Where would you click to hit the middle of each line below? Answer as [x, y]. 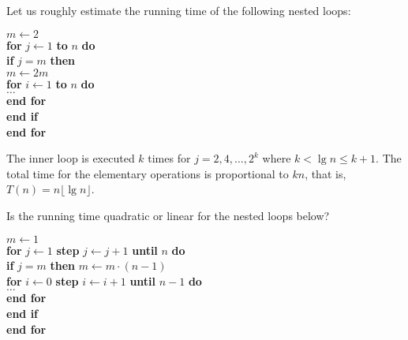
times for [169, 158]
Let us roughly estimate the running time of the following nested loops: [179, 10]
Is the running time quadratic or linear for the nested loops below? [168, 215]
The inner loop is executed [71, 158]
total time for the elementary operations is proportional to [148, 173]
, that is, [326, 173]
